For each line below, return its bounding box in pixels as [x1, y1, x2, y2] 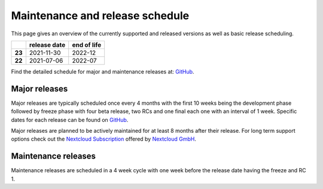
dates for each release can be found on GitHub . [11, 116, 129, 123]
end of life [72, 41, 102, 49]
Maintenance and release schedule [11, 9, 190, 22]
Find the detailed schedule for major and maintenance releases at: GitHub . [11, 68, 194, 75]
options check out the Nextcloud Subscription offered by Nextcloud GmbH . [11, 135, 197, 143]
